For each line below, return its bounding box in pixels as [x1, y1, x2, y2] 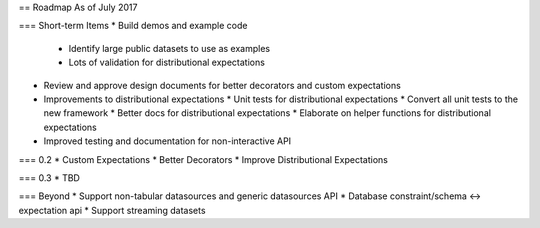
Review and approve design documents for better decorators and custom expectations [43, 79, 402, 91]
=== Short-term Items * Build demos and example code [18, 20, 248, 32]
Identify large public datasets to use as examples [68, 42, 270, 54]
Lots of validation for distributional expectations [68, 56, 265, 69]
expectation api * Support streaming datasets [18, 204, 206, 216]
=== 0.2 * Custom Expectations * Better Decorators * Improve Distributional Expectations [18, 153, 389, 165]
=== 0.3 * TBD [18, 171, 80, 184]
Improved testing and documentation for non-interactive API [43, 135, 292, 147]
